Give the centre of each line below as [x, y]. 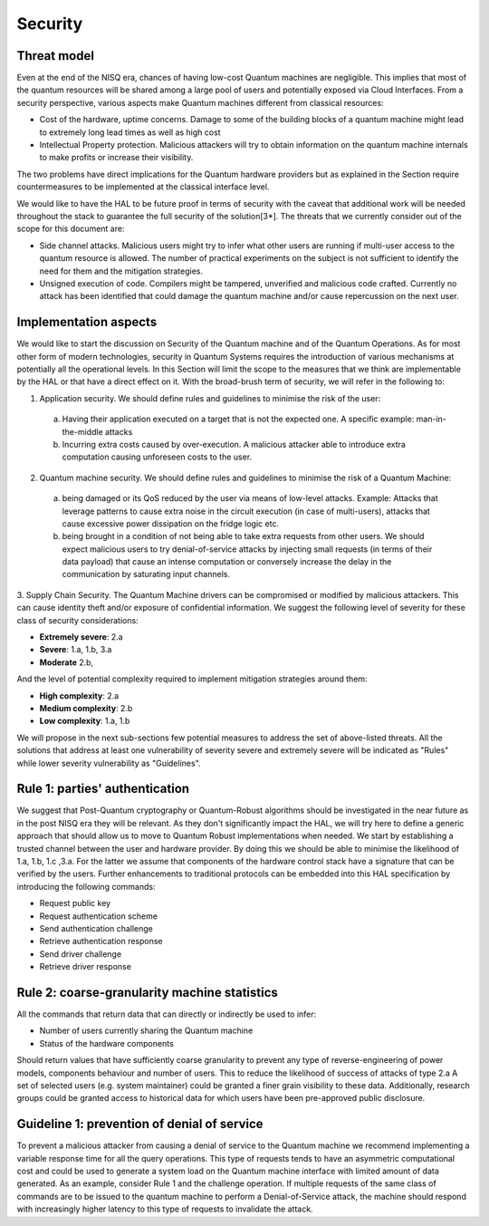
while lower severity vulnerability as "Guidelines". [109, 763]
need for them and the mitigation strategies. [121, 271]
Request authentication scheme [99, 916]
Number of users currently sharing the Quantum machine [146, 1031]
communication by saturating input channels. [146, 574]
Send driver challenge [81, 954]
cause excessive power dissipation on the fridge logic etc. [171, 523]
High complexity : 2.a [79, 695]
